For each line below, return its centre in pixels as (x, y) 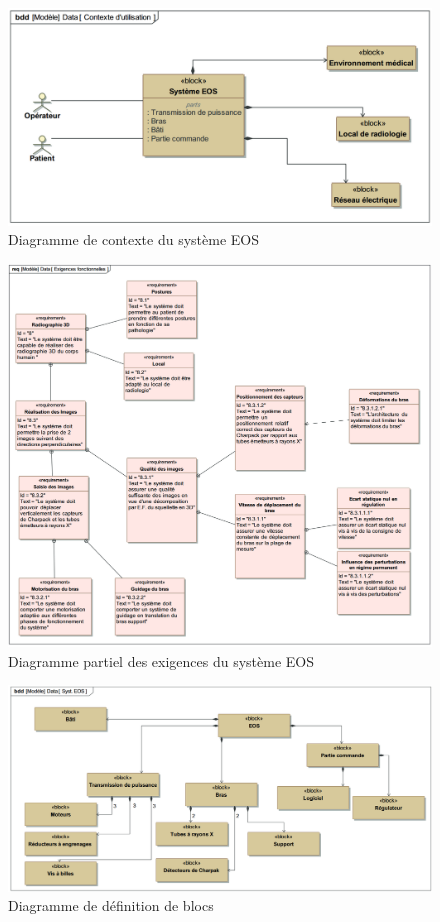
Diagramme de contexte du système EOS (133, 239)
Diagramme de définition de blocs (111, 905)
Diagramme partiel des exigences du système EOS (161, 660)
